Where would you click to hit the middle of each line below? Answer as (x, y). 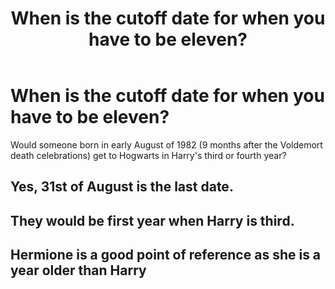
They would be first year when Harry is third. (152, 220)
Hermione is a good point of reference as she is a (166, 255)
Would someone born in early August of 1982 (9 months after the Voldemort (166, 144)
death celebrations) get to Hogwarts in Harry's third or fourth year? (148, 155)
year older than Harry (78, 270)
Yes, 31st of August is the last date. (122, 187)
